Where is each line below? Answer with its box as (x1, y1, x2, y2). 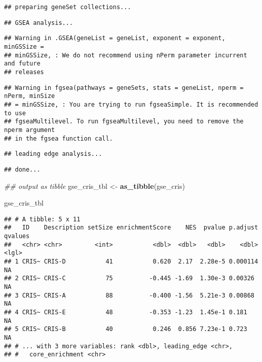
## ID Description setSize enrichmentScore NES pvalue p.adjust (4, 224, 258, 232)
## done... (4, 166, 41, 173)
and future (4, 60, 41, 68)
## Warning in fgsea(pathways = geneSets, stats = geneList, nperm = (4, 84, 244, 91)
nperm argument (4, 126, 55, 134)
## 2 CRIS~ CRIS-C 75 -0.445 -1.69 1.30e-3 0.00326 (4, 275, 254, 282)
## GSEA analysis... (4, 19, 73, 26)
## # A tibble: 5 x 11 (4, 215, 81, 223)
